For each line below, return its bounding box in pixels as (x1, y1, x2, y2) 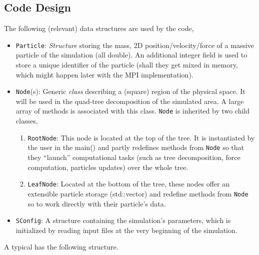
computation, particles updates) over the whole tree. (27, 161, 188, 172)
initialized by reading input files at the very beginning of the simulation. (15, 224, 237, 235)
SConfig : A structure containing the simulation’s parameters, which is (15, 215, 231, 225)
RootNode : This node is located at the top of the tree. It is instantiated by (27, 132, 255, 142)
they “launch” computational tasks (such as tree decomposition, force (27, 152, 240, 162)
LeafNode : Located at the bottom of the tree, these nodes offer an (27, 178, 229, 189)
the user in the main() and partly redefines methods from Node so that (27, 142, 244, 152)
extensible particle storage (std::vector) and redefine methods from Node (27, 188, 248, 198)
